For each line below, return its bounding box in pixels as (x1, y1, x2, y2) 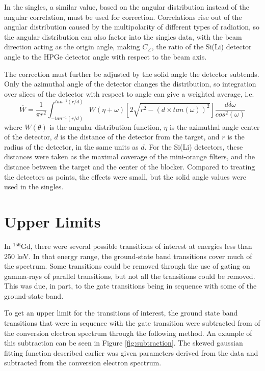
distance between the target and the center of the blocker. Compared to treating (4, 161, 255, 172)
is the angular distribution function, (49, 121, 162, 132)
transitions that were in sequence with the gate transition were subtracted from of (4, 318, 260, 328)
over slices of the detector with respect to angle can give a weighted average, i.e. (4, 88, 254, 99)
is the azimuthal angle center (169, 121, 260, 132)
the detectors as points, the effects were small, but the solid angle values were (4, 171, 247, 182)
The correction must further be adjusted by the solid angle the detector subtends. (4, 68, 259, 79)
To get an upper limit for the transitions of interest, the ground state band (4, 307, 238, 318)
